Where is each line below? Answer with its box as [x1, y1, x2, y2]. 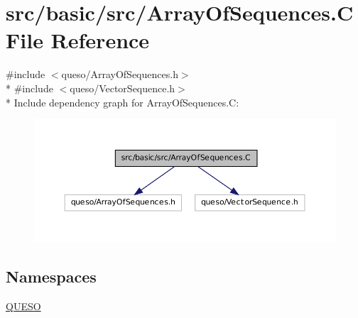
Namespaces [6, 265, 97, 287]
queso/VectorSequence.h [70, 80, 175, 95]
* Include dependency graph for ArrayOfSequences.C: [6, 94, 239, 109]
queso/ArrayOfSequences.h [61, 67, 178, 82]
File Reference [6, 26, 150, 55]
